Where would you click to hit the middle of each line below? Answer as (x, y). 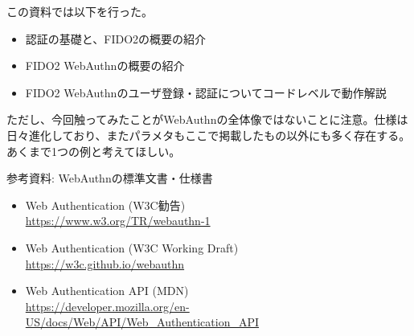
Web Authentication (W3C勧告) (105, 205)
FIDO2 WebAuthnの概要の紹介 (105, 66)
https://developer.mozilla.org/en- (107, 306)
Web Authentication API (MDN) (107, 291)
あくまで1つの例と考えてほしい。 (94, 151)
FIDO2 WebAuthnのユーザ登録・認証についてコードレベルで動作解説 (206, 92)
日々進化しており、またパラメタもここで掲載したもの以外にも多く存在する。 (209, 135)
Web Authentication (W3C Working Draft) (132, 247)
